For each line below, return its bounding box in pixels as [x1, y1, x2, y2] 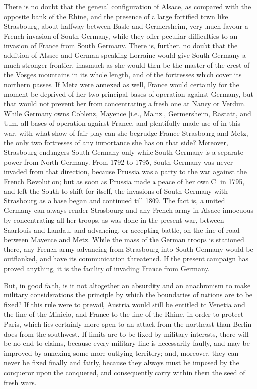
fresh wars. [4, 377, 37, 387]
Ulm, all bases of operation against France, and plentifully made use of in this [4, 118, 241, 128]
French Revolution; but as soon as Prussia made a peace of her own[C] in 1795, [4, 176, 245, 186]
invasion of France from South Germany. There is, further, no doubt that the [4, 40, 238, 50]
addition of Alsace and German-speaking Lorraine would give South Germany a [4, 49, 246, 60]
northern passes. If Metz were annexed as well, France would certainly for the [4, 79, 239, 89]
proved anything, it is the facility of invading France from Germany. [4, 263, 210, 274]
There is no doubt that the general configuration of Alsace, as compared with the [4, 1, 251, 11]
